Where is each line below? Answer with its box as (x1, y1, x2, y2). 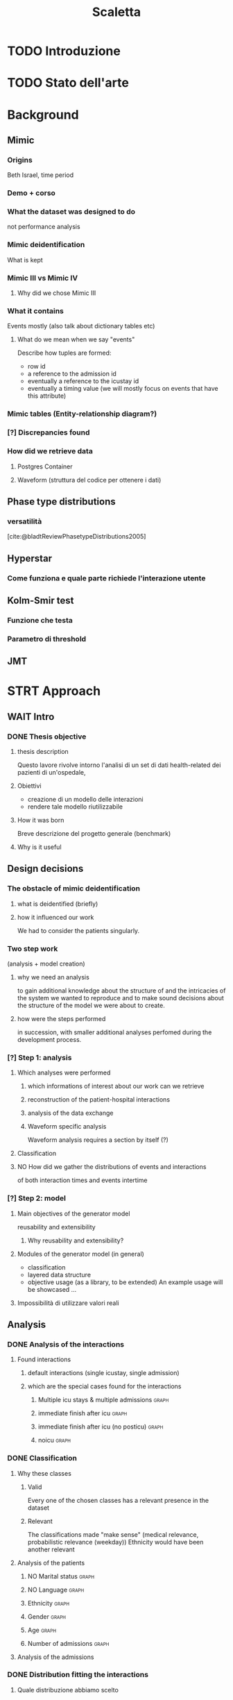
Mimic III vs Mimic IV (7, 273, 78, 283)
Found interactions (17, 1355, 71, 1364)
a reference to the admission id (27, 369, 116, 378)
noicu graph (37, 1436, 71, 1445)
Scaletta (92, 4, 141, 20)
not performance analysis (7, 223, 81, 231)
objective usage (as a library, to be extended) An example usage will (27, 1278, 223, 1286)
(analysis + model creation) (7, 959, 85, 968)
